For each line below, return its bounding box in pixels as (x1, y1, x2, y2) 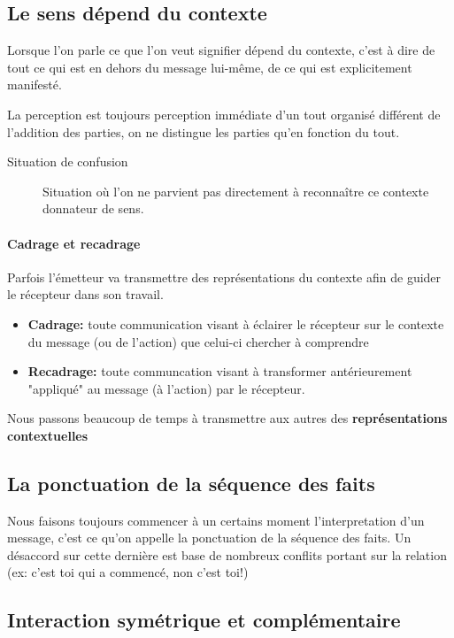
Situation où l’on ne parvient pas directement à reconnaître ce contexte (42, 181, 429, 200)
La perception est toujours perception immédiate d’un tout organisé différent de (7, 104, 441, 123)
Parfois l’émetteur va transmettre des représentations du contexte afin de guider (7, 267, 442, 286)
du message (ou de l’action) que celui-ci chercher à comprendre (27, 332, 369, 350)
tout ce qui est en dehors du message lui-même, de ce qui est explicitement (7, 58, 412, 76)
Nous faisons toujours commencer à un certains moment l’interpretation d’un (7, 511, 425, 529)
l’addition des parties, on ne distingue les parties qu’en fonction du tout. (7, 122, 400, 141)
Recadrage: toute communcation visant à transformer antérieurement (27, 362, 412, 380)
